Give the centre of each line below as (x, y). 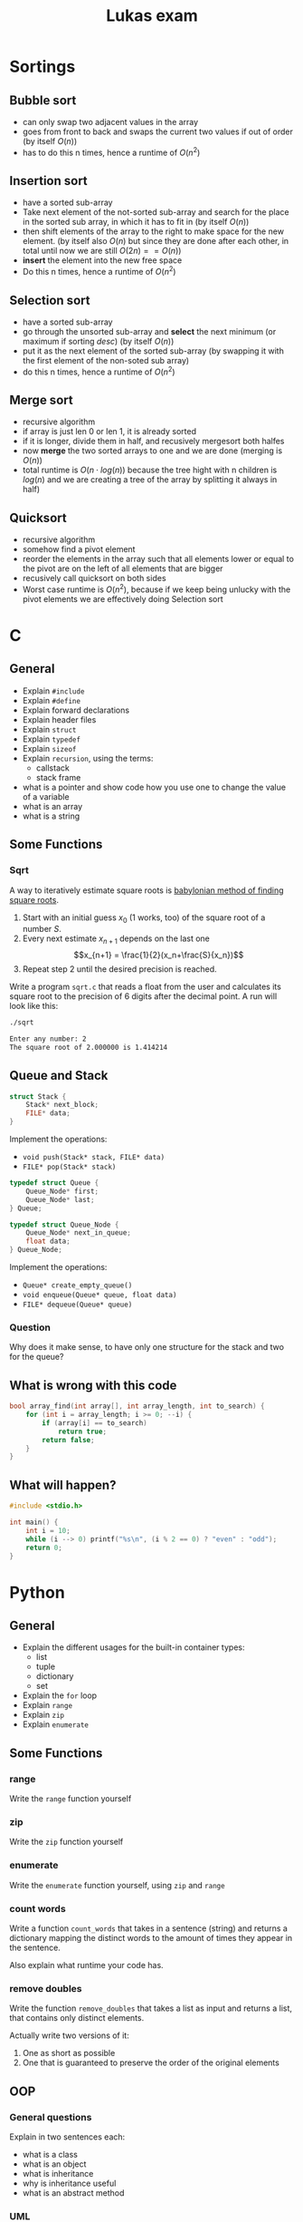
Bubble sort (43, 100)
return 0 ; (44, 1548)
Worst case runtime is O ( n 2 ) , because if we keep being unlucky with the (156, 588)
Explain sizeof (49, 748)
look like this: (34, 1006)
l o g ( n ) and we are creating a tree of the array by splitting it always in (150, 480)
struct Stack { (38, 1096)
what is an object (54, 2164)
